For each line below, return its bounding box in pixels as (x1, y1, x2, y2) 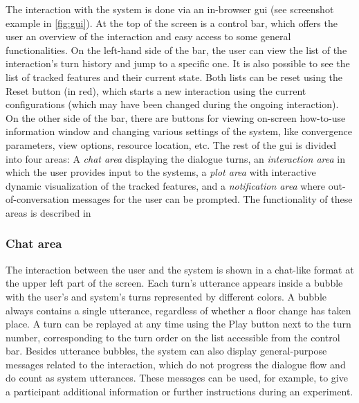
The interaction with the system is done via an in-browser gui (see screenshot (6, 2, 334, 16)
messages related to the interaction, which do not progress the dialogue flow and (6, 357, 346, 371)
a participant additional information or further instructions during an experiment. (6, 384, 353, 399)
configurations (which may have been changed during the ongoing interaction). (6, 97, 339, 111)
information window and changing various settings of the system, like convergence (6, 124, 352, 138)
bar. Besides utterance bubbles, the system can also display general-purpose (6, 343, 327, 358)
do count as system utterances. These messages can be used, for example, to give (6, 370, 348, 385)
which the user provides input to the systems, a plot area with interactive (6, 165, 316, 179)
